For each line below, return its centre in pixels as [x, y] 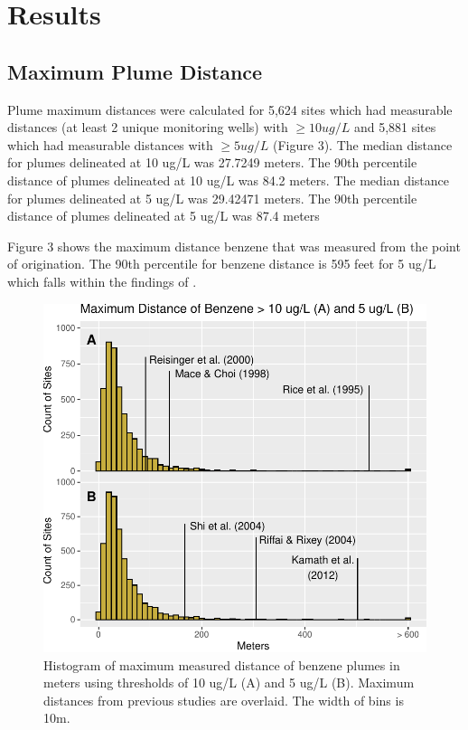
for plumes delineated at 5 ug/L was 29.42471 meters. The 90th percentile [212, 198]
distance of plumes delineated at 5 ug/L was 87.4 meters [164, 216]
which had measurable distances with [110, 144]
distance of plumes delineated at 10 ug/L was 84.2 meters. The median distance [229, 180]
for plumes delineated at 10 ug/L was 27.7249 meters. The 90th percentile [212, 162]
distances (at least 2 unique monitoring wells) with [148, 127]
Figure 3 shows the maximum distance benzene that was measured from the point [234, 246]
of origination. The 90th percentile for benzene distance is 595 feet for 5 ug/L [222, 264]
